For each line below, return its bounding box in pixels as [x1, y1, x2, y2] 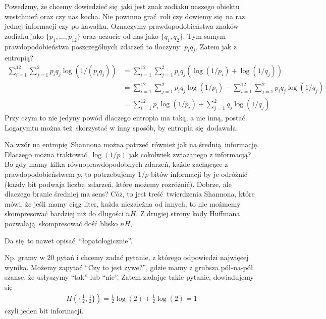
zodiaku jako [5, 30, 44, 41]
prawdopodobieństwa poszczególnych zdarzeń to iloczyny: [5, 41, 182, 51]
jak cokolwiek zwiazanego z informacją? [129, 149, 251, 159]
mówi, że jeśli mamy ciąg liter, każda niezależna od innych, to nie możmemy [5, 198, 241, 209]
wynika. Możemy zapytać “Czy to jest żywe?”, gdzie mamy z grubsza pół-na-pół [5, 262, 253, 272]
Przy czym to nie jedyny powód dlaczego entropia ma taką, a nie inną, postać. [5, 112, 247, 123]
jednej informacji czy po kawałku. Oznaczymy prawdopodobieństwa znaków [5, 21, 239, 31]
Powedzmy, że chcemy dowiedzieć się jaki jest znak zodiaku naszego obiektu [5, 1, 240, 11]
